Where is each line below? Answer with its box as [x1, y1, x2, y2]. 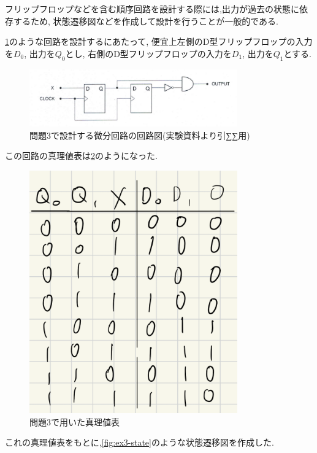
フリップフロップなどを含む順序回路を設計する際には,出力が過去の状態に [5, 2, 299, 15]
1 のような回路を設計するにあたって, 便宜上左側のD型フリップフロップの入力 [5, 35, 313, 48]
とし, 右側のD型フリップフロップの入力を [65, 47, 232, 60]
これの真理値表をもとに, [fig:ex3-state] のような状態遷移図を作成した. [5, 436, 274, 449]
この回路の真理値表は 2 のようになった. [5, 149, 158, 162]
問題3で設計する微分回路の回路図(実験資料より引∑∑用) [29, 128, 250, 141]
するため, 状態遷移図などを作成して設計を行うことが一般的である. [13, 14, 278, 27]
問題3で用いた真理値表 [29, 415, 120, 428]
